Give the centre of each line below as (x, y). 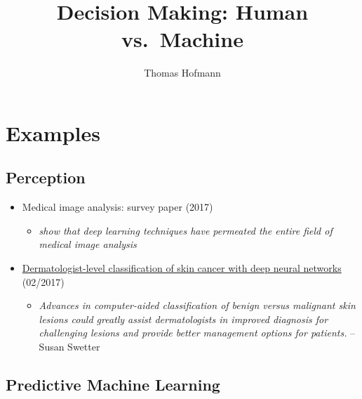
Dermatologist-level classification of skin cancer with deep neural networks (182, 268)
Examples (53, 132)
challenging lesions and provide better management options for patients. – (197, 333)
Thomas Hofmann (182, 73)
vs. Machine (182, 39)
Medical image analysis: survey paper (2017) (118, 207)
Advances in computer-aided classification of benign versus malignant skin (197, 305)
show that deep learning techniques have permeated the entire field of (186, 230)
